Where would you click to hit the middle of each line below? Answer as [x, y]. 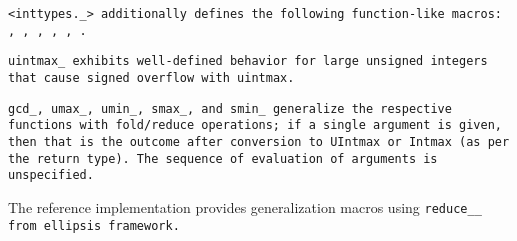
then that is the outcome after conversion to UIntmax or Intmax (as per [259, 141]
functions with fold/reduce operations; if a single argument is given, [255, 125]
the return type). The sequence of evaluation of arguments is [223, 158]
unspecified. [51, 175]
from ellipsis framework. [94, 225]
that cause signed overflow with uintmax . [151, 77]
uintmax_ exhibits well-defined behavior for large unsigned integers [248, 61]
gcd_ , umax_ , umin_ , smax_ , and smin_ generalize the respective [230, 108]
